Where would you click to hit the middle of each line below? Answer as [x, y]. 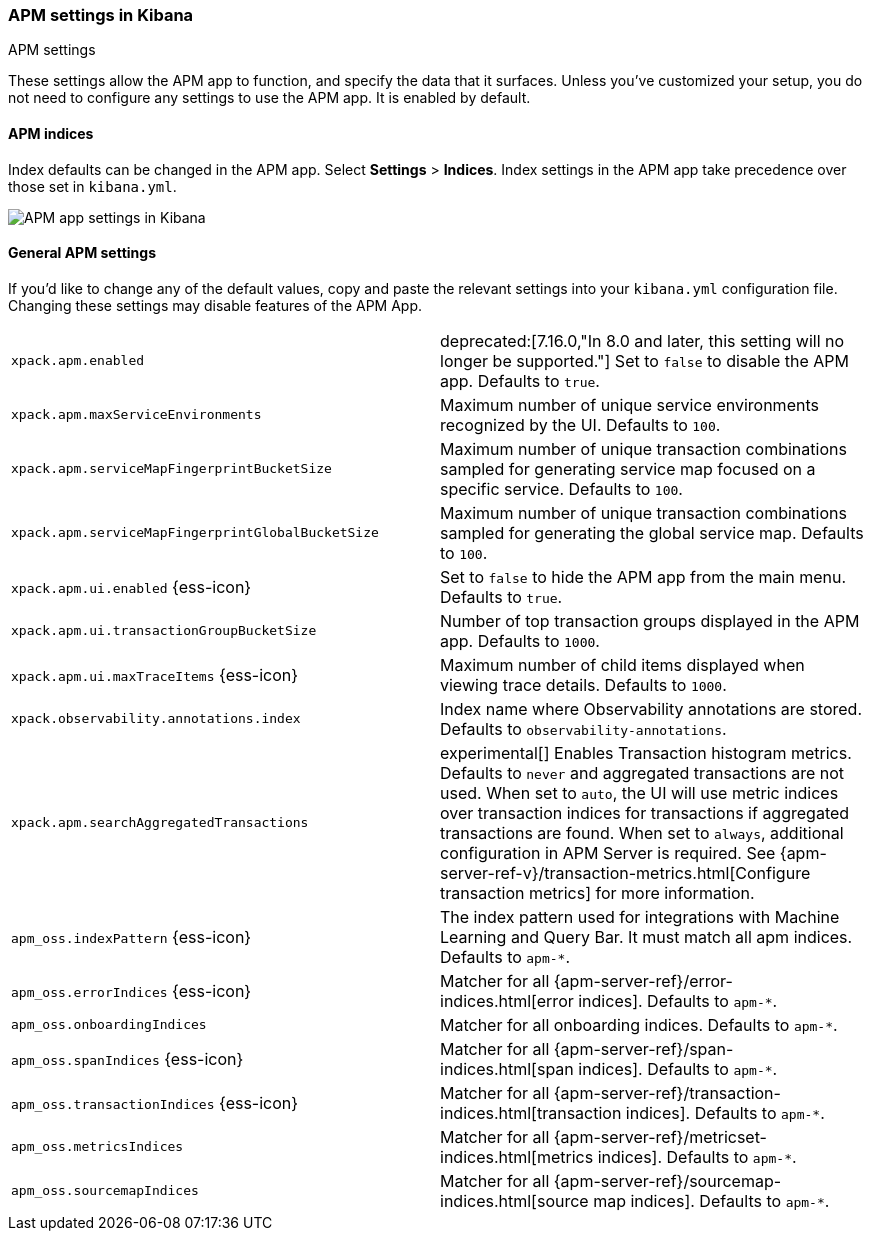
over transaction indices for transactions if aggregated [645, 812]
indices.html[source [514, 1200]
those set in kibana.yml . [92, 186]
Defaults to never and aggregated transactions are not [642, 772]
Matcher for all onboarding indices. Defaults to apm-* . [639, 1024]
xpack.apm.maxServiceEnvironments [136, 415]
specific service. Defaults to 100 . [561, 488]
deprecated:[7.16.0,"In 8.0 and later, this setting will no [642, 340]
